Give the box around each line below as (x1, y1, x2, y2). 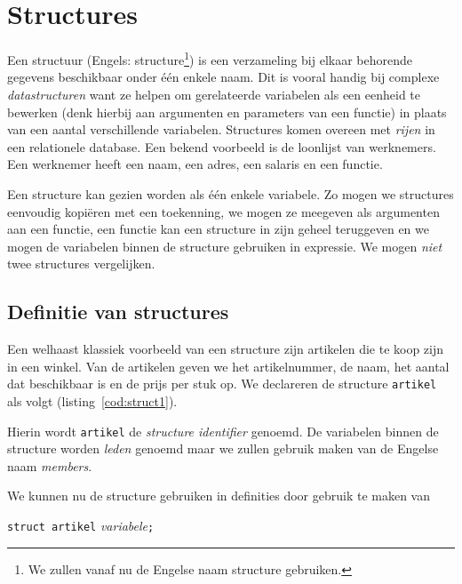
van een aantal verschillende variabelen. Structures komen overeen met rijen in (7, 120, 435, 139)
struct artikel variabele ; (7, 516, 155, 534)
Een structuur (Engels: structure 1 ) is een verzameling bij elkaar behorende (7, 48, 413, 68)
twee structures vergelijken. (7, 254, 155, 273)
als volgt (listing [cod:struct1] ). (7, 391, 178, 410)
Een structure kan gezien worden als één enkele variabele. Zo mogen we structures (7, 184, 454, 203)
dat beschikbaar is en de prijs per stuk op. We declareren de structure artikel (7, 374, 437, 393)
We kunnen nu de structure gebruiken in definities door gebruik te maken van (7, 486, 430, 505)
